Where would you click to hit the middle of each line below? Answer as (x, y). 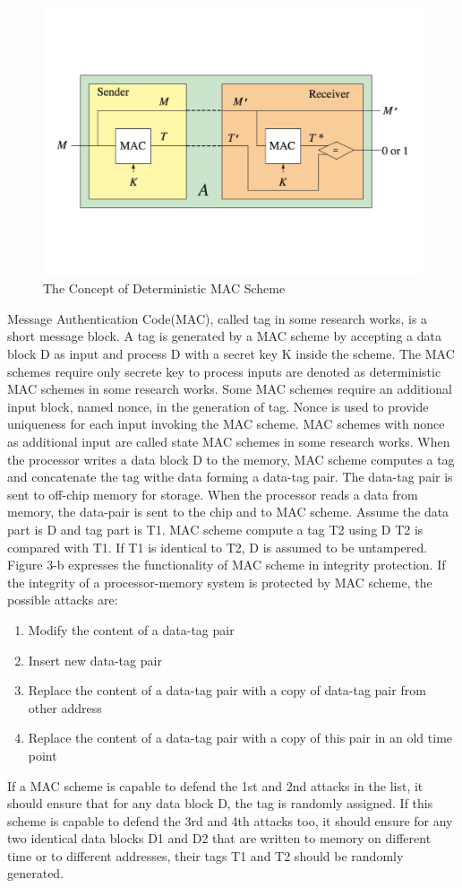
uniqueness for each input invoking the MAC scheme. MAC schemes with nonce (226, 424)
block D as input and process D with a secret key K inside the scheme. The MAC (231, 354)
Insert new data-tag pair (95, 660)
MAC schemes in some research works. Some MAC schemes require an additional (230, 389)
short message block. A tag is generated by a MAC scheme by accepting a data (224, 336)
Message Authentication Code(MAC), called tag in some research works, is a (218, 318)
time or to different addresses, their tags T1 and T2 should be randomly (205, 855)
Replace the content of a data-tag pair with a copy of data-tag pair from (227, 690)
